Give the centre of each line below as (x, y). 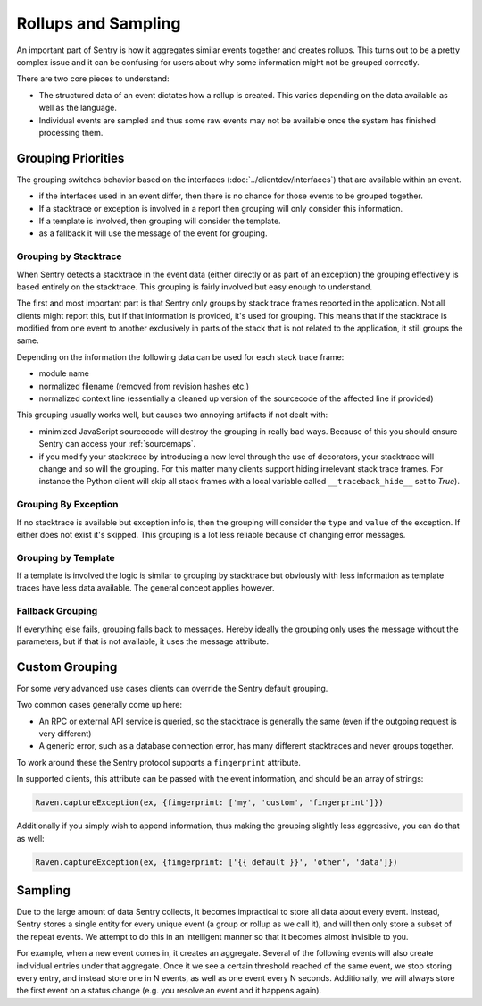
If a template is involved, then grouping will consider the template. (160, 221)
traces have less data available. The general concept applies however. (145, 588)
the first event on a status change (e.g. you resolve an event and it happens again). (169, 991)
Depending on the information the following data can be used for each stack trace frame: (180, 356)
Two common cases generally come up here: (100, 705)
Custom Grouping (67, 667)
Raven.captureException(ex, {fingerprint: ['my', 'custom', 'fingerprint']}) (209, 803)
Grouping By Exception (67, 505)
